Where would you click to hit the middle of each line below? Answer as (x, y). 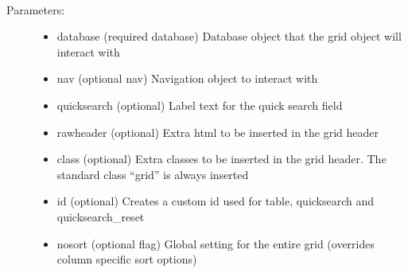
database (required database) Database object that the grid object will (229, 36)
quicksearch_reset (101, 216)
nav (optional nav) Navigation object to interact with (187, 78)
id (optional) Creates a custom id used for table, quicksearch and (216, 201)
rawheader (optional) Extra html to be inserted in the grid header (218, 132)
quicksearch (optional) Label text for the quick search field (200, 105)
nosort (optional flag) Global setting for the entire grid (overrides (216, 243)
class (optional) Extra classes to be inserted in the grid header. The (221, 159)
